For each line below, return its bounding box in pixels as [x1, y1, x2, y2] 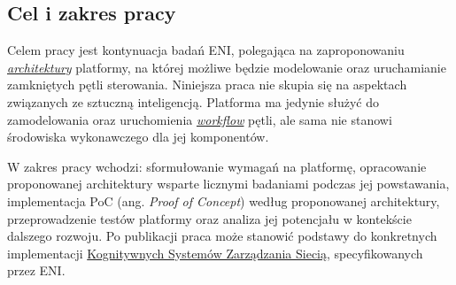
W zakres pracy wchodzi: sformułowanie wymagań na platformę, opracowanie [7, 157, 427, 175]
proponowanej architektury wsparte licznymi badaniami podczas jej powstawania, [7, 174, 450, 193]
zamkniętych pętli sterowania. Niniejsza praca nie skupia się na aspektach [7, 75, 407, 94]
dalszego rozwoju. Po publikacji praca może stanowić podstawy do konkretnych [7, 227, 437, 245]
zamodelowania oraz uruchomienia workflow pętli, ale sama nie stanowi [7, 110, 392, 128]
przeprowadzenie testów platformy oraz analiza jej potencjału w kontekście [7, 209, 412, 227]
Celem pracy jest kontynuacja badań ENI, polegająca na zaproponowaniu [7, 41, 405, 59]
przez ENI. [7, 261, 66, 280]
